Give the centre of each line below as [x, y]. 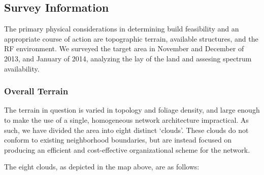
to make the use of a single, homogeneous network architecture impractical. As [126, 119]
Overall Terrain [36, 91]
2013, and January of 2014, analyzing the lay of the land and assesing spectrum [128, 58]
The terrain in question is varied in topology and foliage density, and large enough [132, 110]
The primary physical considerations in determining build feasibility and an [122, 29]
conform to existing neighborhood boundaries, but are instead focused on [118, 140]
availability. [22, 68]
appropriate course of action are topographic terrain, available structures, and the [131, 38]
